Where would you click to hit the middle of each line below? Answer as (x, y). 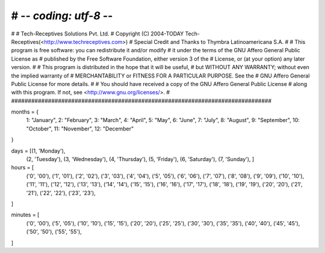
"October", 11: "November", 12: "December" (80, 129)
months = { (25, 112)
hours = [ (23, 168)
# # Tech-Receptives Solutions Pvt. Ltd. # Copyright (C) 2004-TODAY (97, 34)
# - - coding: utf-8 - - (62, 16)
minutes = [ (25, 215)
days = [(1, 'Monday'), (38, 151)
